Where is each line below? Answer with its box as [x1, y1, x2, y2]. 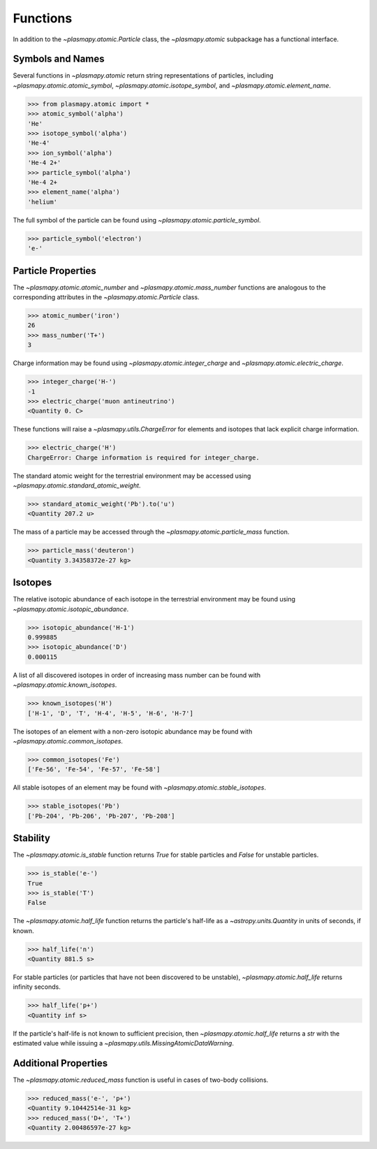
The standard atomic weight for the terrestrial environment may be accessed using [13, 471, 251, 480]
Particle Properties [13, 264, 97, 276]
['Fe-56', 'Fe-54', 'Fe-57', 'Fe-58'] [27, 766, 161, 773]
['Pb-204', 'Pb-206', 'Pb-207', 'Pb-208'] [27, 812, 175, 820]
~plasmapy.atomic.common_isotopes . [13, 736, 124, 745]
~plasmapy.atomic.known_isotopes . [13, 680, 117, 689]
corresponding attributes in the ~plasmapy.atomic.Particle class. [13, 292, 200, 301]
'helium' [27, 198, 58, 206]
